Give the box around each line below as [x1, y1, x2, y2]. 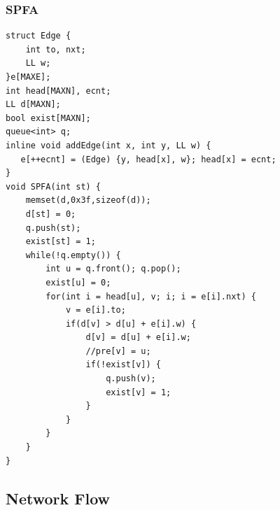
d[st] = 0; [25, 208, 76, 219]
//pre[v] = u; [85, 346, 151, 356]
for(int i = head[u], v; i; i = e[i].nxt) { [45, 291, 256, 302]
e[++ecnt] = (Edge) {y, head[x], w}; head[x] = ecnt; [20, 154, 276, 164]
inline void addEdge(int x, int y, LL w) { [6, 140, 211, 150]
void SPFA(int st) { [6, 181, 101, 192]
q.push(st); [25, 222, 81, 233]
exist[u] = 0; [45, 277, 111, 288]
